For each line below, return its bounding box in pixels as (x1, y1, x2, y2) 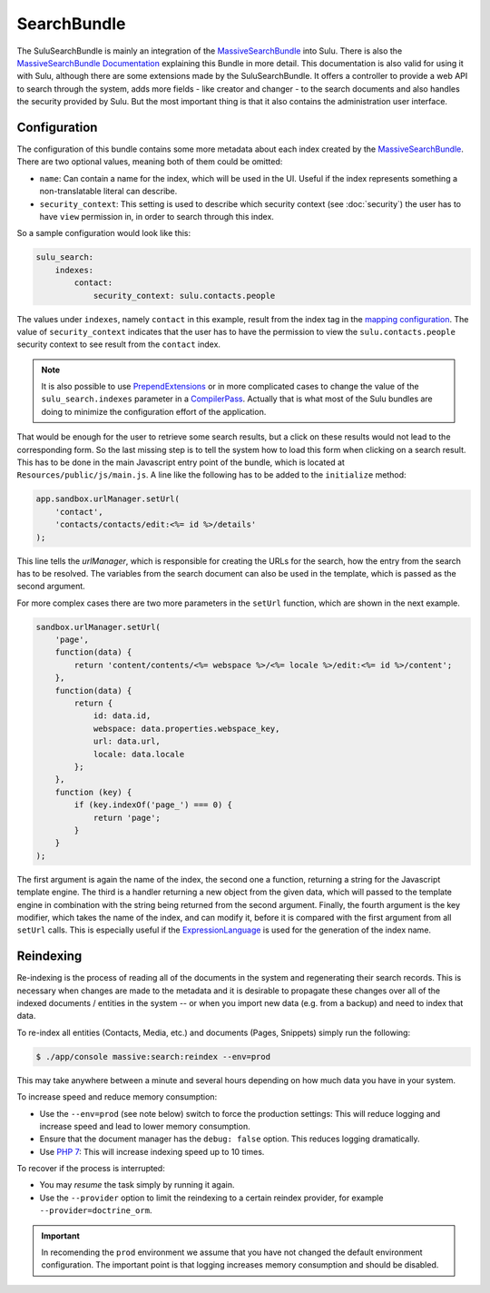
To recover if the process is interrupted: (16, 1163, 165, 1174)
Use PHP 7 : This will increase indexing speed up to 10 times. (39, 1146, 265, 1157)
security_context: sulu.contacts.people (93, 291, 276, 301)
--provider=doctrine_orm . (39, 1205, 152, 1216)
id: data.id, (93, 711, 152, 721)
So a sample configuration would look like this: (16, 228, 191, 239)
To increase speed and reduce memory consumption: (16, 1091, 218, 1102)
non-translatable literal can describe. (39, 186, 178, 197)
